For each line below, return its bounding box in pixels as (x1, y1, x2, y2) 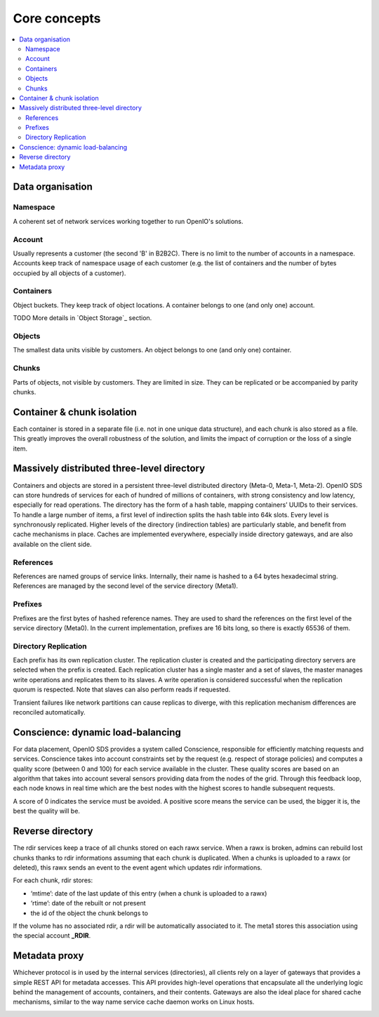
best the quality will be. (13, 807, 81, 816)
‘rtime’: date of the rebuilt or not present (30, 899, 146, 908)
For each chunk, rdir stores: (13, 876, 93, 884)
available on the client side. (13, 540, 92, 548)
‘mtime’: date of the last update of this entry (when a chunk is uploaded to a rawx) (30, 889, 267, 898)
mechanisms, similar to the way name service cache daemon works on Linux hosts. (13, 997, 255, 1006)
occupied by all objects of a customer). (13, 269, 126, 277)
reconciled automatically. (13, 708, 86, 716)
